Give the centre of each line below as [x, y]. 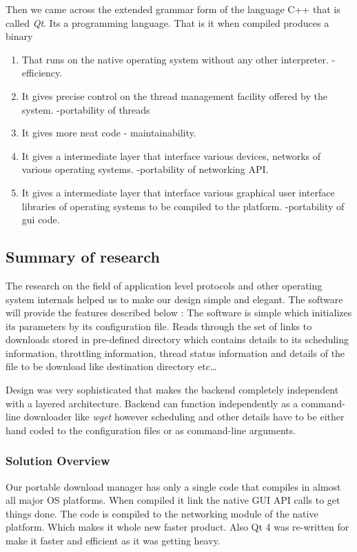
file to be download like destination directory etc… [111, 366]
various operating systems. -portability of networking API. [145, 169]
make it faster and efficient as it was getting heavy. [113, 541]
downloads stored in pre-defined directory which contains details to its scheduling [177, 339]
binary [19, 36]
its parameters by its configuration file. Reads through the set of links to [159, 326]
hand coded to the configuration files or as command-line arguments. [151, 430]
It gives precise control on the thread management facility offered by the [175, 95]
